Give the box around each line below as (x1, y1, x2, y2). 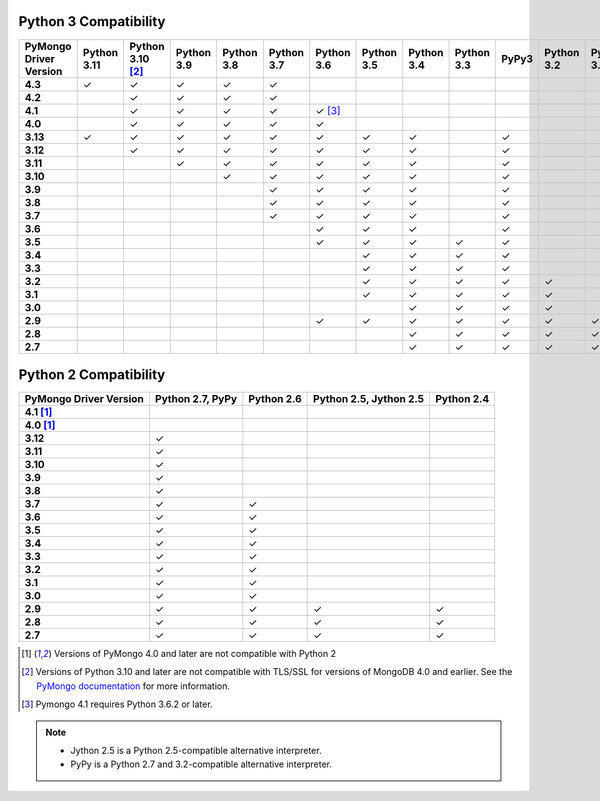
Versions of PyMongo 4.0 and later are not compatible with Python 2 (53, 648, 337, 660)
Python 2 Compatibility (18, 366, 166, 383)
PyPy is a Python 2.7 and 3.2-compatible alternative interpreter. (70, 758, 333, 770)
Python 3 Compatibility (18, 13, 166, 30)
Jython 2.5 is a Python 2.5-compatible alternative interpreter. (70, 744, 322, 756)
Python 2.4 (435, 392, 490, 406)
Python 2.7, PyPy (155, 392, 238, 406)
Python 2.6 (248, 392, 302, 406)
